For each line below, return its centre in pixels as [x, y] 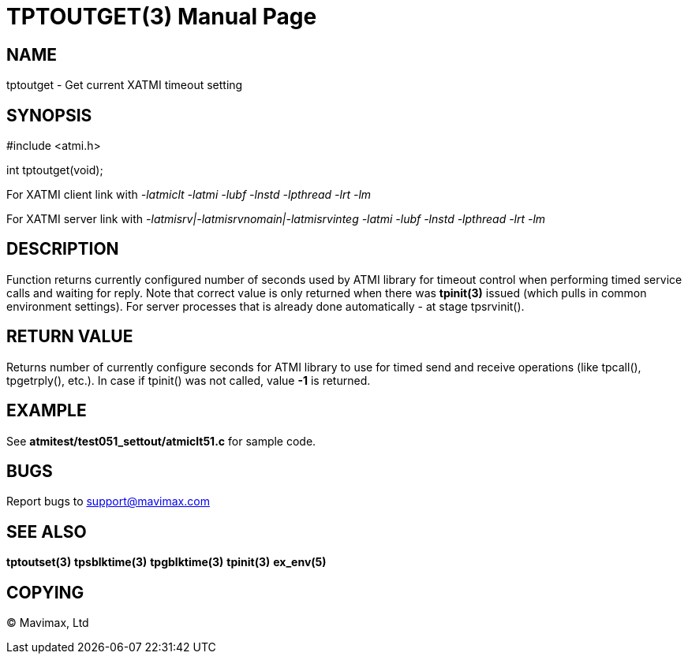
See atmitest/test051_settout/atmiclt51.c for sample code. [161, 441]
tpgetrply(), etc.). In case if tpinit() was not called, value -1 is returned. [189, 380]
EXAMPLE [47, 411]
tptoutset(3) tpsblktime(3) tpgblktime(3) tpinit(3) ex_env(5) [166, 562]
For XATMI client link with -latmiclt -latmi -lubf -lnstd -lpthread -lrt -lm [189, 195]
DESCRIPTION [63, 249]
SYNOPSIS [49, 115]
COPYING [45, 592]
